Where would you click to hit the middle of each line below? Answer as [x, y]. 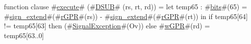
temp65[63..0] [24, 35]
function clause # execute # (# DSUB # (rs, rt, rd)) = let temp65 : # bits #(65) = [125, 6]
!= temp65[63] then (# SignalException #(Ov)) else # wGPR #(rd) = [107, 26]
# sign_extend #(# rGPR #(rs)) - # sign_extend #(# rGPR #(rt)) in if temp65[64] [126, 16]
